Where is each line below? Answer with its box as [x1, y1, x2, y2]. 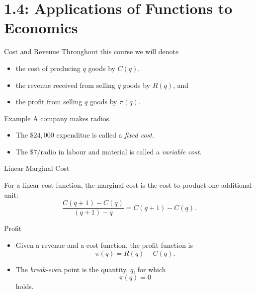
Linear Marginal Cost [4, 163, 70, 173]
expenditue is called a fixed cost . [56, 130, 154, 140]
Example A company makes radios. [4, 113, 111, 123]
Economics [4, 17, 78, 38]
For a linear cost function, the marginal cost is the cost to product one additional [4, 180, 252, 190]
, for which [133, 264, 166, 274]
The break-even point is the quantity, [15, 264, 128, 274]
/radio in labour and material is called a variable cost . [37, 146, 202, 156]
